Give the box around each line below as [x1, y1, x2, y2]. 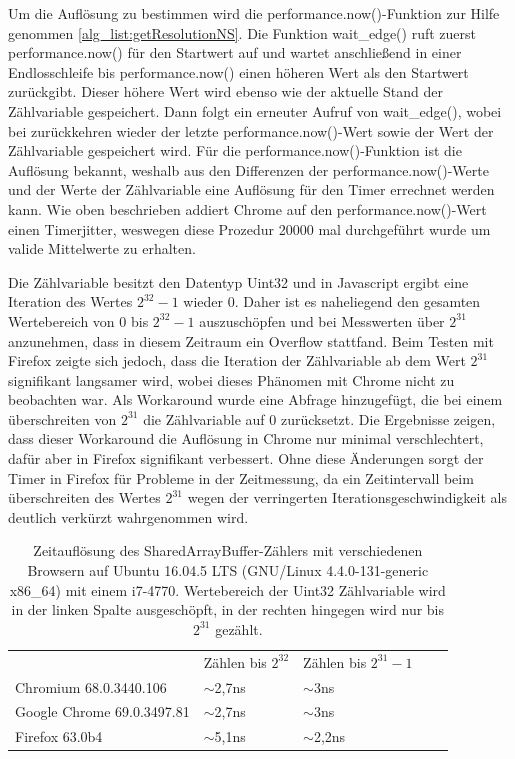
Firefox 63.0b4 [15, 726, 103, 747]
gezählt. [215, 618, 263, 639]
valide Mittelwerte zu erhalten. [8, 238, 196, 259]
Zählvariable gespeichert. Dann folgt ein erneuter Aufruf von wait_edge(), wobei [8, 100, 502, 121]
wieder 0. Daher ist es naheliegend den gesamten [183, 291, 481, 312]
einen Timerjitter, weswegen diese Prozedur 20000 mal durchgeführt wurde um [8, 218, 491, 239]
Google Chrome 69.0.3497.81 [15, 701, 190, 722]
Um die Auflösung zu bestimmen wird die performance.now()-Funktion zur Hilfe [8, 3, 500, 23]
